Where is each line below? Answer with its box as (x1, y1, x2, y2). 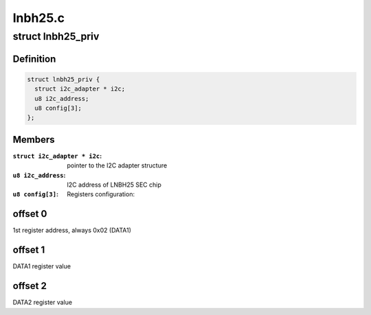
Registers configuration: (67, 190, 135, 198)
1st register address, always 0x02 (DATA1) (12, 226, 132, 235)
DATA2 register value (12, 299, 72, 307)
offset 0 (12, 208, 47, 220)
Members (12, 134, 55, 145)
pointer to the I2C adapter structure (67, 161, 168, 170)
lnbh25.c (12, 10, 65, 25)
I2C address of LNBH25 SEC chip (67, 180, 161, 189)
